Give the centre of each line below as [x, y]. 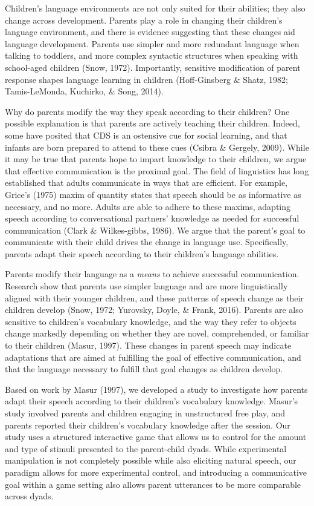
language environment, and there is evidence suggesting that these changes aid [150, 32]
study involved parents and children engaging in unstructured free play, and [145, 413]
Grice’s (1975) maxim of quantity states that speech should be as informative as [153, 194]
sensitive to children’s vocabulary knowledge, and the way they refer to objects [151, 321]
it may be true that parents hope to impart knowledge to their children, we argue [156, 159]
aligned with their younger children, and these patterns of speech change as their [154, 297]
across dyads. [29, 496]
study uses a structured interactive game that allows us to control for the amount [156, 437]
